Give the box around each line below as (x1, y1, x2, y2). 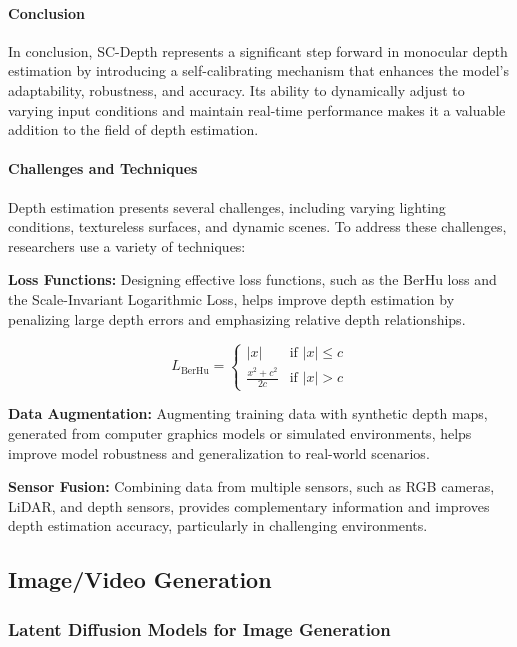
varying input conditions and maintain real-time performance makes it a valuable (8, 99, 506, 120)
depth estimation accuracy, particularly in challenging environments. (8, 515, 428, 536)
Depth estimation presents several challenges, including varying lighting (8, 196, 446, 217)
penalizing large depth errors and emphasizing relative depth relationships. (8, 308, 466, 329)
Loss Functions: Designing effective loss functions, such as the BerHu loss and (8, 269, 497, 290)
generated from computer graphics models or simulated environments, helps (8, 422, 472, 443)
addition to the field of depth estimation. (8, 119, 259, 140)
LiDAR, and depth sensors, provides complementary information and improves (8, 495, 490, 516)
